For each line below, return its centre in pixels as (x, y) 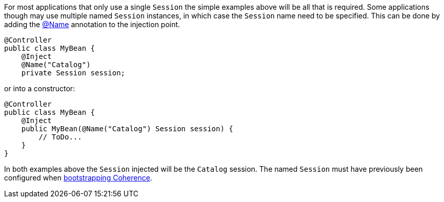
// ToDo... (60, 137)
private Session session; (73, 73)
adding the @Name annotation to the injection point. (92, 24)
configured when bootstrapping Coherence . (78, 178)
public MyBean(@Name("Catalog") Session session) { (127, 129)
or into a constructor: (40, 88)
